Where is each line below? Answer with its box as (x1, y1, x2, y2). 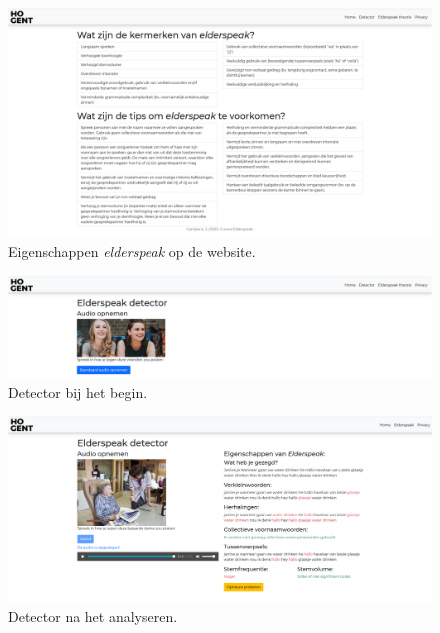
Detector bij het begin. (8, 381, 148, 402)
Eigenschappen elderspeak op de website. (8, 240, 256, 261)
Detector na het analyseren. (8, 605, 178, 626)
